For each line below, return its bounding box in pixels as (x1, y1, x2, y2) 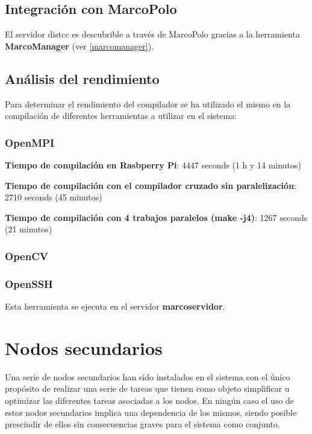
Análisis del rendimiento (5, 69, 160, 88)
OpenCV (5, 248, 48, 263)
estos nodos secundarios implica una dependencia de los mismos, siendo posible (5, 406, 297, 418)
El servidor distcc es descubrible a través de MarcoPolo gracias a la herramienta (5, 28, 300, 40)
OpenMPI (5, 135, 55, 150)
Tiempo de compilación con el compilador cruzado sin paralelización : (5, 179, 296, 191)
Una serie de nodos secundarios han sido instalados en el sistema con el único (5, 370, 290, 383)
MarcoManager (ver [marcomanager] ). (5, 39, 154, 52)
